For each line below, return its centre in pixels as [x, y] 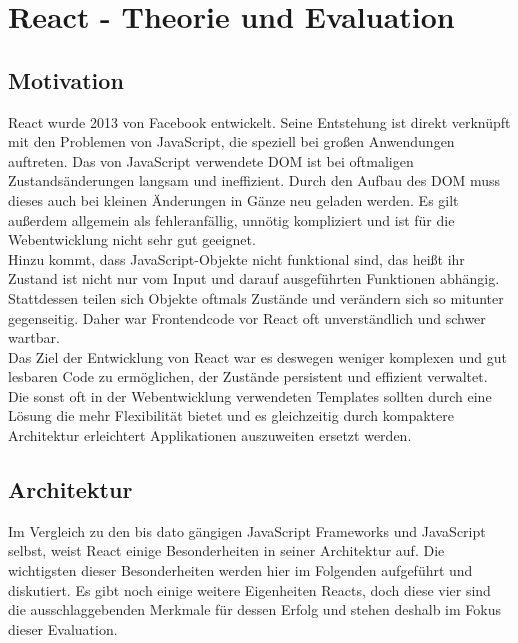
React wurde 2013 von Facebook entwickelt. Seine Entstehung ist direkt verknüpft [259, 121]
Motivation [66, 79]
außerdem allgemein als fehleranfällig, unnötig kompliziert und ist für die [231, 219]
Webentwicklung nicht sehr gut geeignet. [132, 239]
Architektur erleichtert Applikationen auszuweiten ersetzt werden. [210, 435]
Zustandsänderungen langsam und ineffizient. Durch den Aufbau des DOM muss [254, 180]
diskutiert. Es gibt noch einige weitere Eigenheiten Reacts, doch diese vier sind [249, 589]
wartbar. [34, 337]
